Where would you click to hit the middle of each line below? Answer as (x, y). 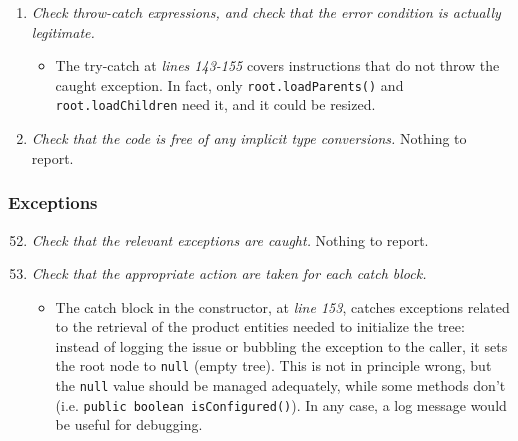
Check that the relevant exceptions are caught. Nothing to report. (230, 239)
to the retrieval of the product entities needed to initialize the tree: (260, 326)
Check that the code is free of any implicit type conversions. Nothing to (249, 138)
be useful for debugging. (129, 424)
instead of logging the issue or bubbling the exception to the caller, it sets (281, 345)
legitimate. (63, 31)
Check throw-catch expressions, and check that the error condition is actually (266, 12)
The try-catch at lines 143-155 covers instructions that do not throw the (277, 65)
